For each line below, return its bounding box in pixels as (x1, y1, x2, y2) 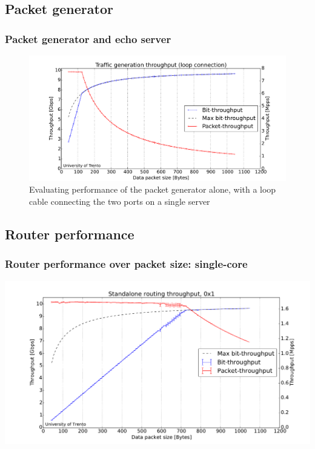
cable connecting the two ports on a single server (29, 195, 210, 207)
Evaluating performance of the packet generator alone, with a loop (29, 183, 276, 196)
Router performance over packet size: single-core (5, 256, 248, 271)
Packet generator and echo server (5, 31, 171, 46)
